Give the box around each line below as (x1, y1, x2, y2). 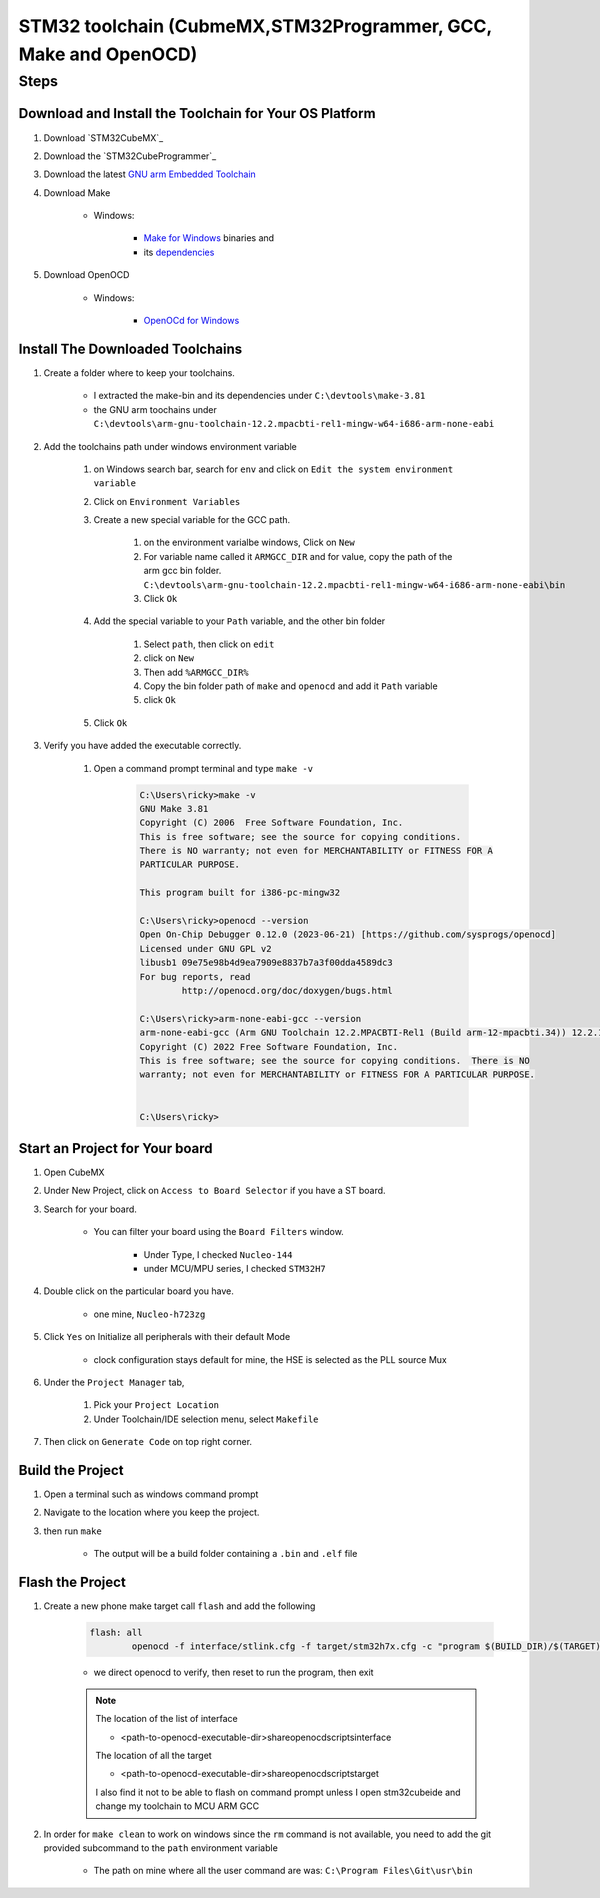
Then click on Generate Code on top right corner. (43, 1436, 253, 1448)
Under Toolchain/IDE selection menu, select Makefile (93, 1413, 319, 1425)
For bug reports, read (139, 971, 251, 982)
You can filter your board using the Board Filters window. (93, 1226, 344, 1238)
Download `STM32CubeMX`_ (43, 131, 164, 144)
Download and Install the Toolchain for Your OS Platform (18, 105, 376, 122)
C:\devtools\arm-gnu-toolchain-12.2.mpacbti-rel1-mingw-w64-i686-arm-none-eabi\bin (143, 579, 566, 590)
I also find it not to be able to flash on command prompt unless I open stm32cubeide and (95, 1786, 461, 1798)
